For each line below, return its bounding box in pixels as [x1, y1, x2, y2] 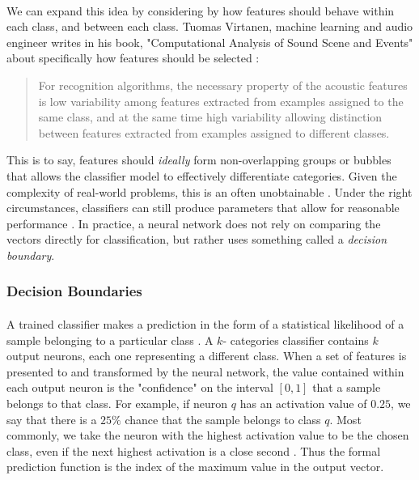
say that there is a [6, 410, 97, 427]
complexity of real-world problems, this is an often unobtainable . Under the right [6, 183, 413, 200]
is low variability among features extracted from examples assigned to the [38, 92, 404, 109]
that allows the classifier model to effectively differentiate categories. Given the [6, 167, 397, 184]
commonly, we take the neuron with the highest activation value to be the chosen [6, 427, 409, 444]
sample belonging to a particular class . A [6, 331, 214, 348]
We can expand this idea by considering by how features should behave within [6, 2, 395, 19]
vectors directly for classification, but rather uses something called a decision [6, 231, 387, 248]
